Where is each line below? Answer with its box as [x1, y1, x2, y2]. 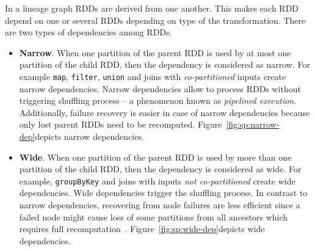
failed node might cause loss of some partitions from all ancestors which [19, 210, 288, 223]
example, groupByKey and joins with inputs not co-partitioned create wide [19, 174, 295, 187]
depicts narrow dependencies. [35, 130, 144, 142]
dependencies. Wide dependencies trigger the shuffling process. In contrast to [19, 186, 308, 199]
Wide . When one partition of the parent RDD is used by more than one [19, 150, 292, 163]
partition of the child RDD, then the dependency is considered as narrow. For [19, 58, 310, 71]
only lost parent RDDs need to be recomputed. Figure [19, 118, 222, 131]
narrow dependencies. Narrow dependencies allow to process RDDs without [19, 82, 301, 95]
